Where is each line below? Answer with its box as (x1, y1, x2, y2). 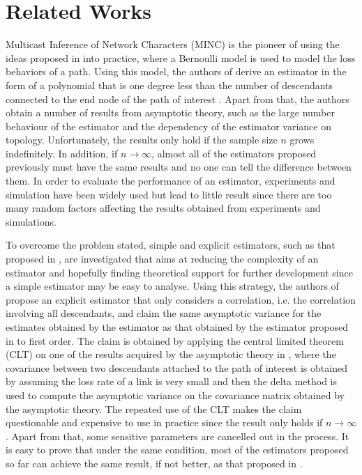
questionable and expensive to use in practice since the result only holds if (6, 415, 323, 430)
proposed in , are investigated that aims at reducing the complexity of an (6, 251, 319, 266)
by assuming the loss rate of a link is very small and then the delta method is (6, 374, 338, 389)
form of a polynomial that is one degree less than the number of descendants (6, 77, 333, 92)
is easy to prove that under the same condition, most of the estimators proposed (6, 442, 349, 457)
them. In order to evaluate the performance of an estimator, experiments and (6, 173, 335, 188)
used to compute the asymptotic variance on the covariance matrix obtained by (6, 387, 345, 402)
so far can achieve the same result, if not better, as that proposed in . (6, 455, 303, 470)
